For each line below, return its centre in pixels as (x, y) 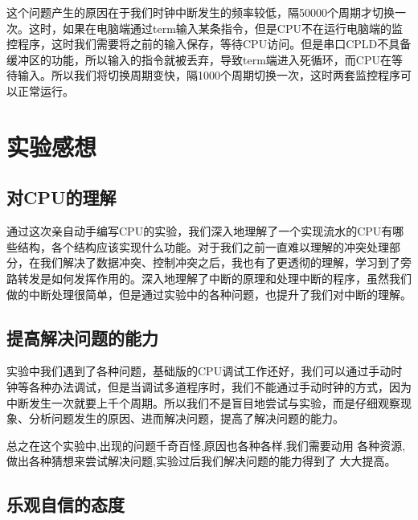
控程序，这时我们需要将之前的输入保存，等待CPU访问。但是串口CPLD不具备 (209, 44)
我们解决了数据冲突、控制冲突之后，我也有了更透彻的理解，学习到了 (220, 262)
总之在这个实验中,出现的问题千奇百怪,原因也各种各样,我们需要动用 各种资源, (206, 445)
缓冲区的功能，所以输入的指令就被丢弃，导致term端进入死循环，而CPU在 (199, 59)
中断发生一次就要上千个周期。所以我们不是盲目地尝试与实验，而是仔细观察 (203, 402)
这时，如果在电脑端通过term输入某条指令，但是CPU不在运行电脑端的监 (215, 28)
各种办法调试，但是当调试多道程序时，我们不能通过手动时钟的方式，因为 (220, 386)
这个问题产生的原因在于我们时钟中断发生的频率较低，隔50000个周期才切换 (201, 12)
